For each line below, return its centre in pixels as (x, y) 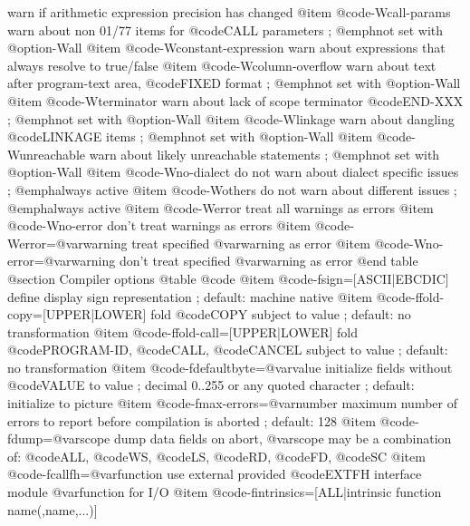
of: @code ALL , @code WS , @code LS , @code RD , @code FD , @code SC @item (216, 456)
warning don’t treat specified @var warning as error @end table (245, 261)
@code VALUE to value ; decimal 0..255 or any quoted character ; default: (211, 385)
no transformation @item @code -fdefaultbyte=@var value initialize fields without (230, 367)
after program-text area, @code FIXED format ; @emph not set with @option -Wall (234, 83)
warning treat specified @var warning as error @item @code (246, 243)
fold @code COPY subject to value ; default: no (281, 314)
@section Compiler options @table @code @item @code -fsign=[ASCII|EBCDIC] (228, 278)
